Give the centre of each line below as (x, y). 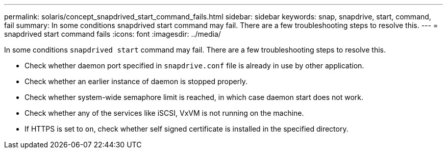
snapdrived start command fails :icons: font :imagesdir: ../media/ (113, 34)
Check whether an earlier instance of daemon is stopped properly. (136, 81)
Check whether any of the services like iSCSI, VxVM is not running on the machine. (164, 113)
